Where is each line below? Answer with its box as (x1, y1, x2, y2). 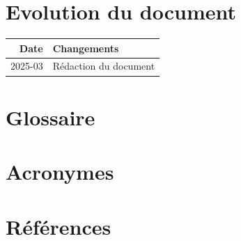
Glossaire (6, 102, 95, 131)
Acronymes (6, 157, 114, 186)
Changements (52, 40, 119, 55)
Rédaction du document (52, 59, 155, 73)
